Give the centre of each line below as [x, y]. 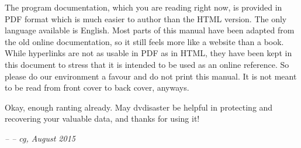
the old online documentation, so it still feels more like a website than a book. [144, 41]
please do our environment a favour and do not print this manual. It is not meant [151, 76]
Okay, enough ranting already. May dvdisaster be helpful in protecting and [139, 107]
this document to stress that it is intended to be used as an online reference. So [147, 64]
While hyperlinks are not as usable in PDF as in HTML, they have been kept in [148, 53]
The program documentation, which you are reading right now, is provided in [143, 7]
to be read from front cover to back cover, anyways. [97, 87]
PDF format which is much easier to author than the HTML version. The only [146, 18]
